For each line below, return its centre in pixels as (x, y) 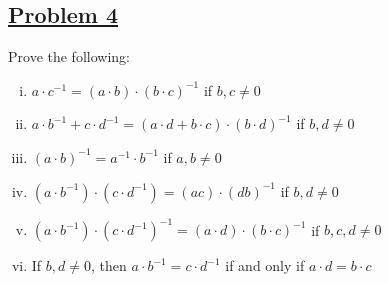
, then (108, 265)
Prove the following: (69, 56)
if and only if (265, 265)
